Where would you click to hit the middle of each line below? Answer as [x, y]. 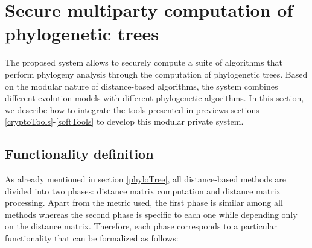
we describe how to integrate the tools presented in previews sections [132, 109]
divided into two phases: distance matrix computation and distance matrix [143, 191]
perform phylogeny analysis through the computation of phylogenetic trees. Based [156, 74]
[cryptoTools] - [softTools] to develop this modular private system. [124, 121]
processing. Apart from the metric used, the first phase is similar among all [144, 203]
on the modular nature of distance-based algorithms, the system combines [142, 86]
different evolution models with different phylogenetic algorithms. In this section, [154, 98]
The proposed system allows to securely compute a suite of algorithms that [144, 62]
